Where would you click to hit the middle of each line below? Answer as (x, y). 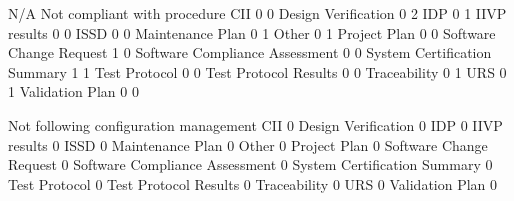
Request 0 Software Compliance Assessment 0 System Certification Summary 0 (250, 164)
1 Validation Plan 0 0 (73, 91)
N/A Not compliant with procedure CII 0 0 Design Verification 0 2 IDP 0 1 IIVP (257, 13)
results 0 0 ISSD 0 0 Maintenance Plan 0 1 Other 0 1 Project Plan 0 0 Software (252, 32)
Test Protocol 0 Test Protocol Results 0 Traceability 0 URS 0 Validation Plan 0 (253, 183)
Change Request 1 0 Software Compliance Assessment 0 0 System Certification (250, 52)
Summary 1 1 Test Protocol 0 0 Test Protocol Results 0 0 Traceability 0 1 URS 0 (257, 71)
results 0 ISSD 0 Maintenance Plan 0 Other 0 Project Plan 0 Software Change (248, 144)
